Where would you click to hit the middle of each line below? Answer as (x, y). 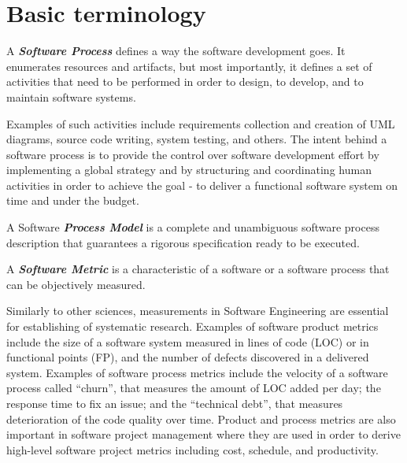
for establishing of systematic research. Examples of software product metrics (192, 326)
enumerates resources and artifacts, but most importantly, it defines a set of (189, 66)
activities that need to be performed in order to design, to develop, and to (185, 81)
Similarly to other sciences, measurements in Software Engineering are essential (198, 311)
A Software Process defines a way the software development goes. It (176, 51)
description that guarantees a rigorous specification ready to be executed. (183, 242)
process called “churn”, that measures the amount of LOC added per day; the (194, 388)
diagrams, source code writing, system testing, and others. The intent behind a (197, 139)
